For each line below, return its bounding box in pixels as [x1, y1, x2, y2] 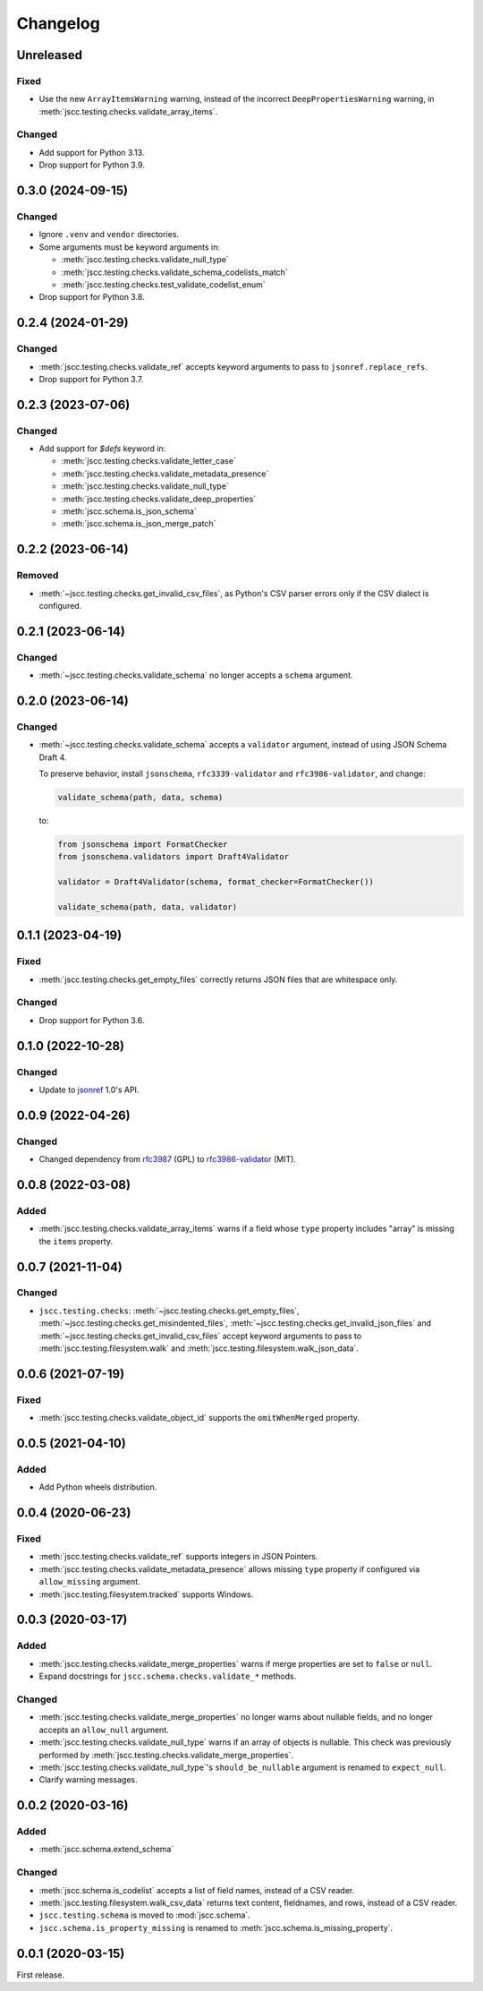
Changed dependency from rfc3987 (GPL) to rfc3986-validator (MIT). [38, 1154, 297, 1165]
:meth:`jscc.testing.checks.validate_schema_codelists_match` [61, 267, 288, 278]
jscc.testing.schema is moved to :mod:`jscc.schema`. [38, 1910, 250, 1920]
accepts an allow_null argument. [38, 1724, 169, 1735]
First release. [16, 1970, 65, 1980]
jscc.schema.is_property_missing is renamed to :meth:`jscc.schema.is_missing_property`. [38, 1922, 394, 1933]
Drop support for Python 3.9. [38, 159, 145, 170]
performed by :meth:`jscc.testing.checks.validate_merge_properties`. [38, 1749, 294, 1760]
